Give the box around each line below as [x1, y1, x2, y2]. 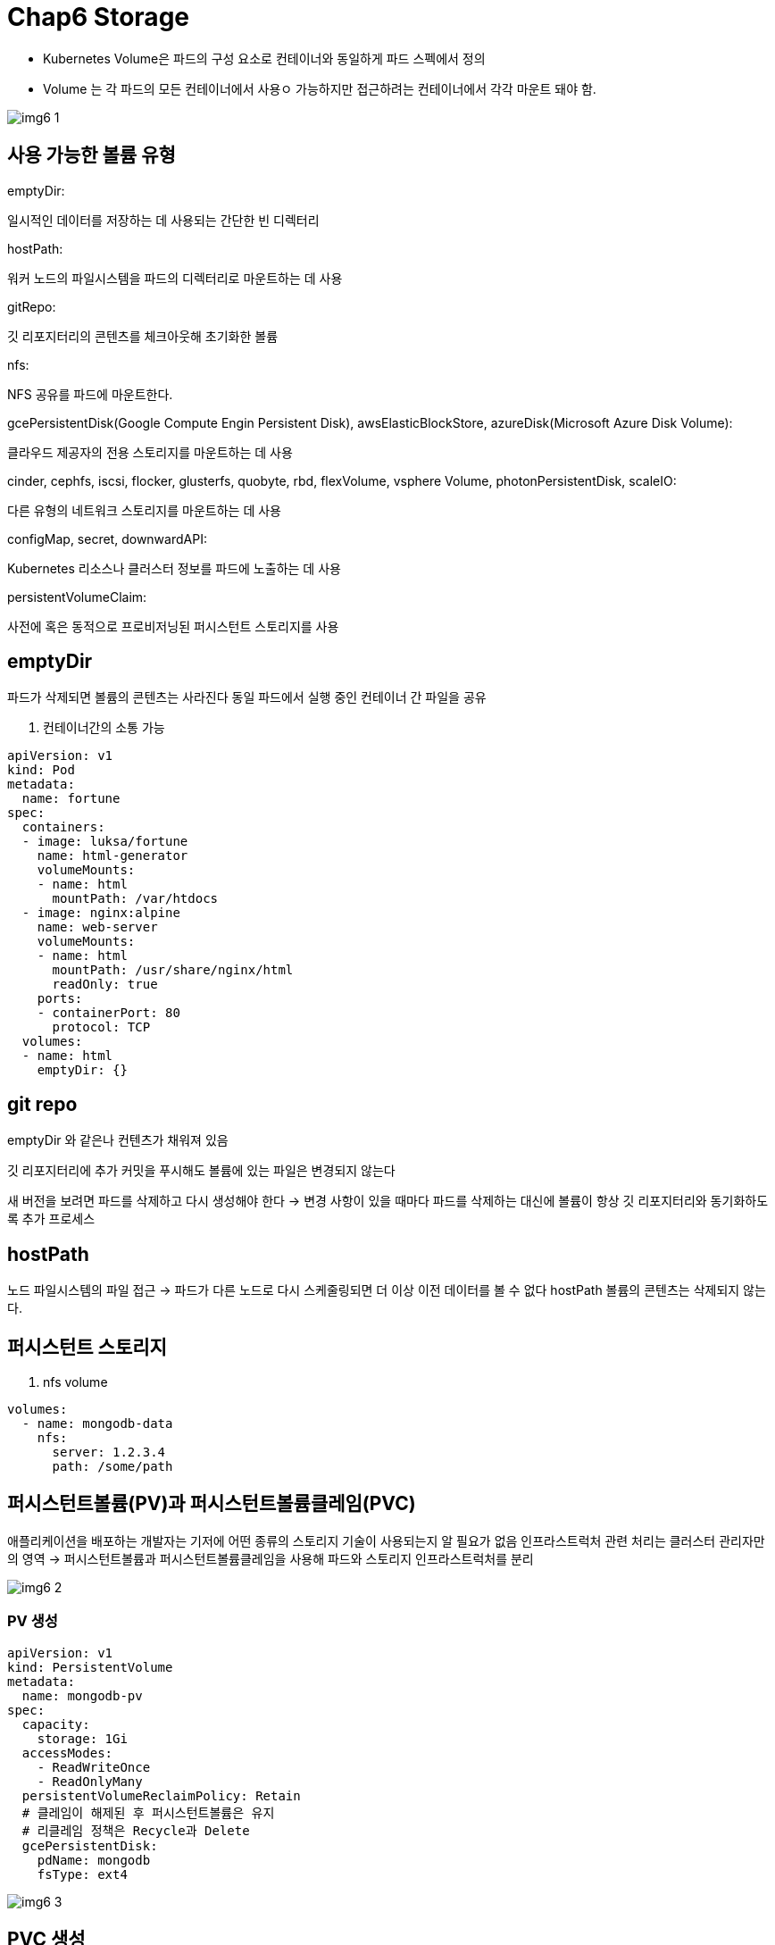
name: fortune [21, 791, 121, 806]
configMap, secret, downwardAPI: [7, 530, 207, 547]
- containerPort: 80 [37, 1006, 180, 1021]
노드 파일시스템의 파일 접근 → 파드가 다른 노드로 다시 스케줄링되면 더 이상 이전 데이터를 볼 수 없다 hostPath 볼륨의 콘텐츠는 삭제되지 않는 [7, 1282, 766, 1298]
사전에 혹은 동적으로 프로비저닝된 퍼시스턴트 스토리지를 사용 [7, 618, 339, 634]
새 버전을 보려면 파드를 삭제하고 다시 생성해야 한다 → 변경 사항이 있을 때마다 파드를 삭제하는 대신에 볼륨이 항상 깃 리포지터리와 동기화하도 [7, 1193, 769, 1209]
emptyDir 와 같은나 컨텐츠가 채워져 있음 [7, 1132, 229, 1148]
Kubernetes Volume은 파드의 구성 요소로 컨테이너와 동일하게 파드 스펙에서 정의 [43, 50, 486, 66]
